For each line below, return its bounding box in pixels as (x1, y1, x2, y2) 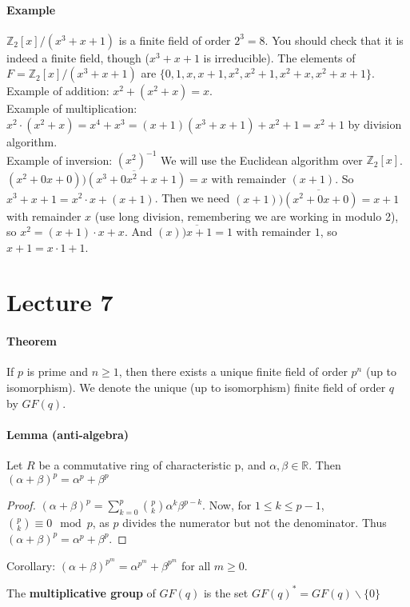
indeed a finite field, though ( (6, 49, 149, 66)
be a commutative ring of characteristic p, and (38, 457, 266, 473)
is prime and (26, 363, 89, 380)
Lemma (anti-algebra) (6, 425, 129, 442)
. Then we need (154, 190, 230, 206)
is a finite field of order (118, 31, 231, 48)
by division (348, 115, 402, 132)
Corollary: (6, 557, 56, 573)
